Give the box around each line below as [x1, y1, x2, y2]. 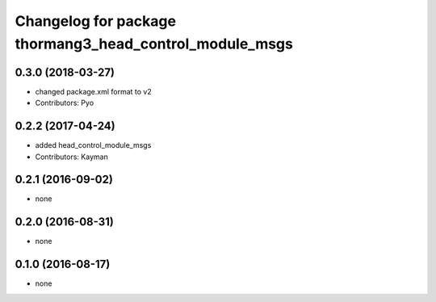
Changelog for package [15, 12, 177, 30]
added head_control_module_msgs [35, 141, 152, 150]
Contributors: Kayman [35, 152, 108, 161]
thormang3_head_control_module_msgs [15, 35, 294, 52]
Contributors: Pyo [35, 98, 94, 108]
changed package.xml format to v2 [35, 86, 153, 96]
